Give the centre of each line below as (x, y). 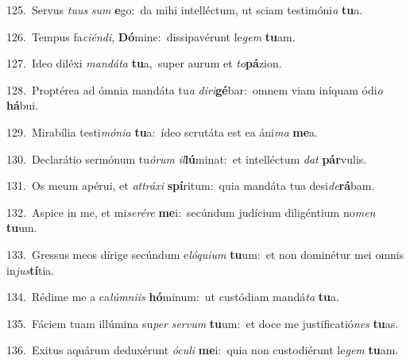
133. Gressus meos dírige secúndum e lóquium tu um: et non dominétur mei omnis (205, 254)
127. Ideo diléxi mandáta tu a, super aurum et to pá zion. (144, 63)
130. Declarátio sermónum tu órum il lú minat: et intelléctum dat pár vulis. (187, 158)
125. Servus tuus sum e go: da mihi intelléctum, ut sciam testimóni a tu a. (185, 10)
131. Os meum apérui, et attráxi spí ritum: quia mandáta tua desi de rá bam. (191, 185)
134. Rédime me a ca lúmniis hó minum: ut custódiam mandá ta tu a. (173, 297)
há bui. (23, 105)
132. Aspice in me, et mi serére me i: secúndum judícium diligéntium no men (191, 212)
